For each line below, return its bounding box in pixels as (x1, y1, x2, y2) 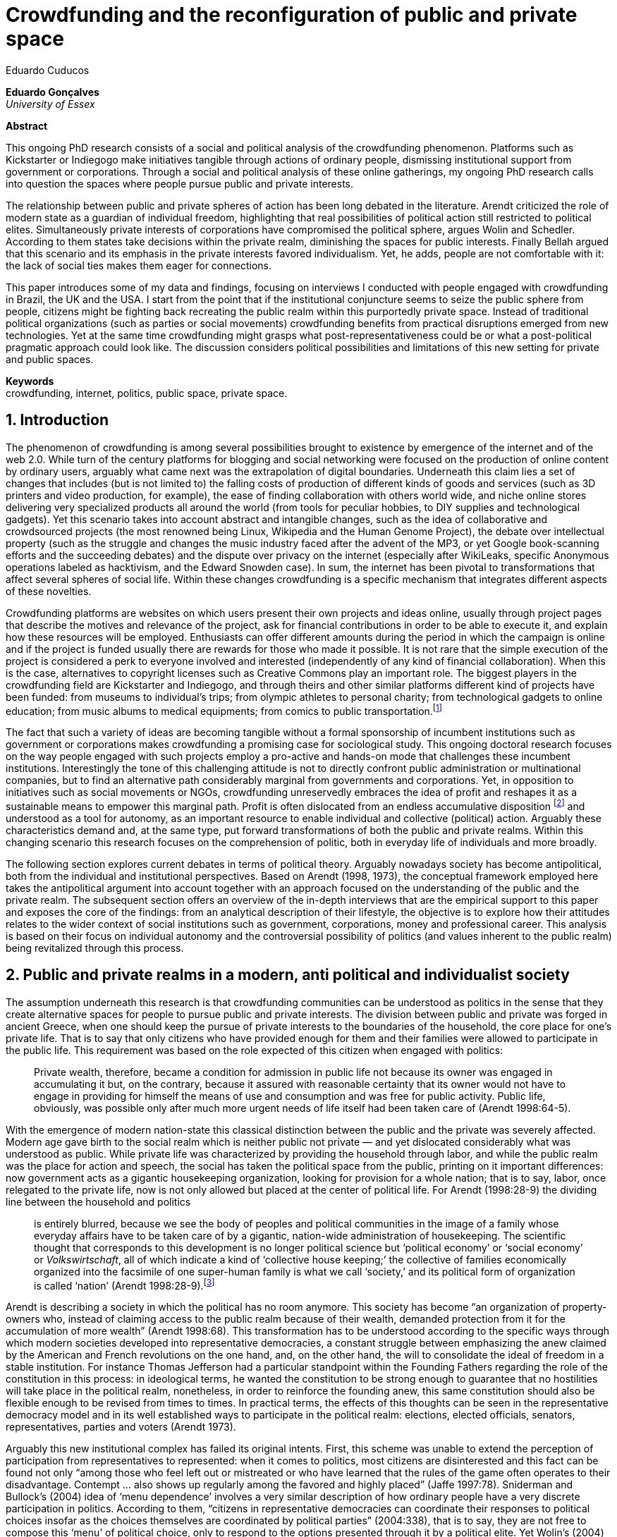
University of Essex (6, 97, 95, 110)
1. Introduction (6, 411, 109, 429)
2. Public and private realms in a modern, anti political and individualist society (6, 966, 570, 984)
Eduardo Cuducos (6, 63, 90, 76)
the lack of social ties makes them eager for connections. (6, 259, 272, 271)
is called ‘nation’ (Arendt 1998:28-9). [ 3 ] (34, 1277, 215, 1292)
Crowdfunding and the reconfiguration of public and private (6, 3, 578, 27)
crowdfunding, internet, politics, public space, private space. (6, 386, 288, 399)
